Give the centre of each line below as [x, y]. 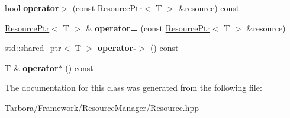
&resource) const [209, 8]
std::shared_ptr [33, 48]
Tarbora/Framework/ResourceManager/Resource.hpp [102, 107]
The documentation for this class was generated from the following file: [133, 87]
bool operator [32, 8]
